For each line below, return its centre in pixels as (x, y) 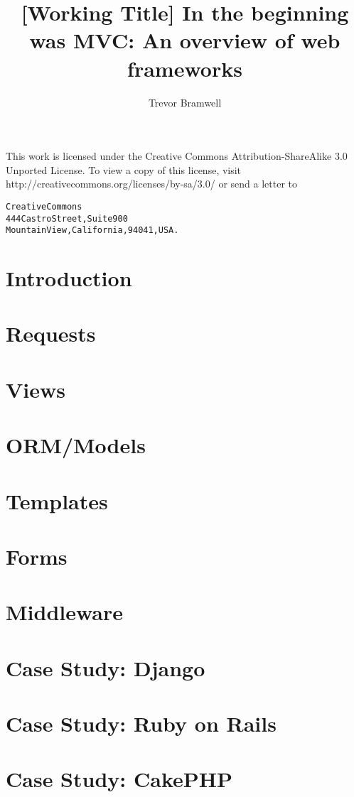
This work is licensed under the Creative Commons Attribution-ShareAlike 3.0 (177, 156)
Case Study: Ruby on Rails (141, 723)
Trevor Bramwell (185, 102)
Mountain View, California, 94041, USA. (92, 231)
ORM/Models (76, 445)
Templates (57, 500)
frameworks (185, 68)
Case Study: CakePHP (119, 779)
